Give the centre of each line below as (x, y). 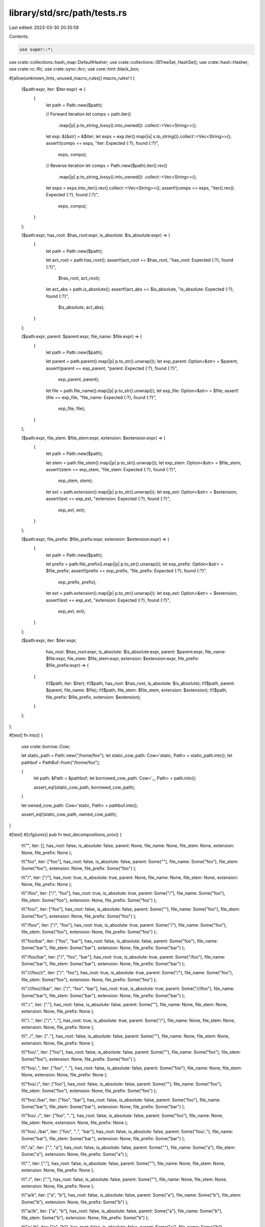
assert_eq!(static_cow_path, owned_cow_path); (69, 814)
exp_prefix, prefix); (77, 582)
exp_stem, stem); (76, 480)
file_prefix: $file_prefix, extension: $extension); (93, 697)
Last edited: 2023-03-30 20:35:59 (44, 27)
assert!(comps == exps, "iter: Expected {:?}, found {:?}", (102, 143)
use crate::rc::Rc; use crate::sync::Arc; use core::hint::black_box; (74, 69)
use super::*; (36, 49)
